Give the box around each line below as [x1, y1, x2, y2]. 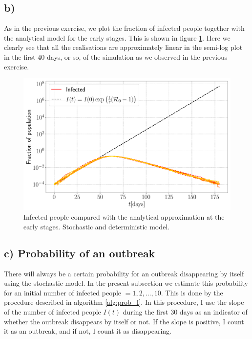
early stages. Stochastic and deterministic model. [23, 221, 170, 231]
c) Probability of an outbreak [4, 245, 155, 260]
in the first [4, 51, 36, 62]
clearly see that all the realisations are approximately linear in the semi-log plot [4, 42, 243, 52]
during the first [123, 307, 168, 317]
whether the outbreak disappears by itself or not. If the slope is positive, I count [4, 316, 244, 326]
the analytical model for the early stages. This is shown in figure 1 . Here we [4, 32, 231, 43]
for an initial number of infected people [4, 287, 122, 297]
